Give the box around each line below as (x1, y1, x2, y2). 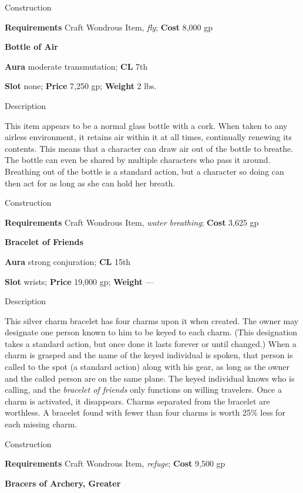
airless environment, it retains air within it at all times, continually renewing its (5, 131, 292, 143)
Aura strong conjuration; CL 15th (5, 255, 131, 267)
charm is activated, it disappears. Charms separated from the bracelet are (5, 395, 270, 407)
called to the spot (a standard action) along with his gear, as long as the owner (5, 361, 290, 373)
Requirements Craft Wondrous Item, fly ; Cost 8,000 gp (5, 21, 213, 33)
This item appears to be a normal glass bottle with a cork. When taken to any (5, 119, 288, 131)
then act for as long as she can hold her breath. (5, 176, 176, 189)
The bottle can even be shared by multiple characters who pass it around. (5, 154, 271, 166)
